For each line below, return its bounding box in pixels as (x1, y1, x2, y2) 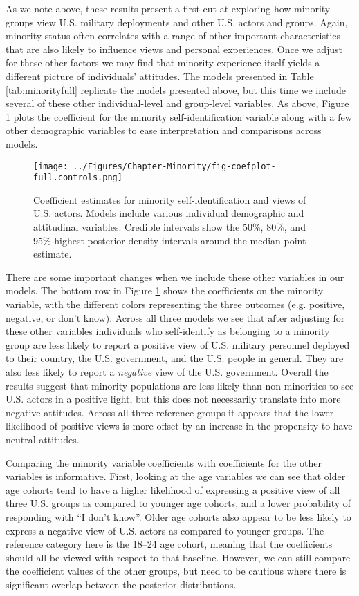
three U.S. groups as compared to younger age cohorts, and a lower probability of (6, 496, 351, 510)
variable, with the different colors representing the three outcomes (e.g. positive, (6, 297, 345, 311)
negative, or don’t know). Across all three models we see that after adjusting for (6, 310, 345, 325)
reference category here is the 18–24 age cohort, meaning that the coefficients (6, 537, 333, 551)
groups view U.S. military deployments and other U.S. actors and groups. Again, (6, 15, 348, 29)
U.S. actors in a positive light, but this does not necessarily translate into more (6, 392, 341, 406)
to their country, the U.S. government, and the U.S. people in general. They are (6, 351, 344, 365)
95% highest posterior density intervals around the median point (33, 233, 306, 247)
